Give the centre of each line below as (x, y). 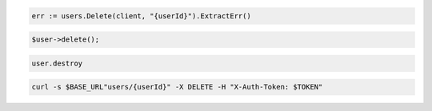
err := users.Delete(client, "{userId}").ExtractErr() (141, 16)
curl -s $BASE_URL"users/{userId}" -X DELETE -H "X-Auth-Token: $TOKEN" (177, 87)
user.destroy (57, 63)
